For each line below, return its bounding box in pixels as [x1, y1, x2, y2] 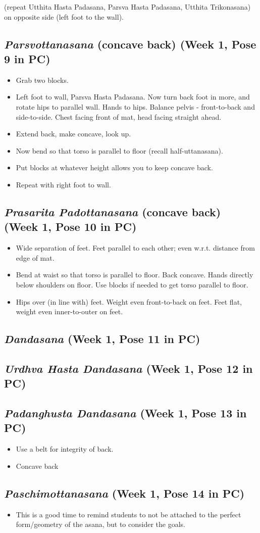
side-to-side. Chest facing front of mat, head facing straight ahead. [16, 111, 222, 122]
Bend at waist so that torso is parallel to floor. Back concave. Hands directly [16, 269, 253, 280]
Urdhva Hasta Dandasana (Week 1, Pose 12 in [4, 360, 253, 376]
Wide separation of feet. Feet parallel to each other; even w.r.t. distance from [16, 243, 255, 253]
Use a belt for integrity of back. [16, 444, 114, 454]
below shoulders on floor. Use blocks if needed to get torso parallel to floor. [16, 279, 248, 289]
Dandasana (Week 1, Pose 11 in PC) [4, 331, 200, 347]
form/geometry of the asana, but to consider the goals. [16, 519, 185, 529]
